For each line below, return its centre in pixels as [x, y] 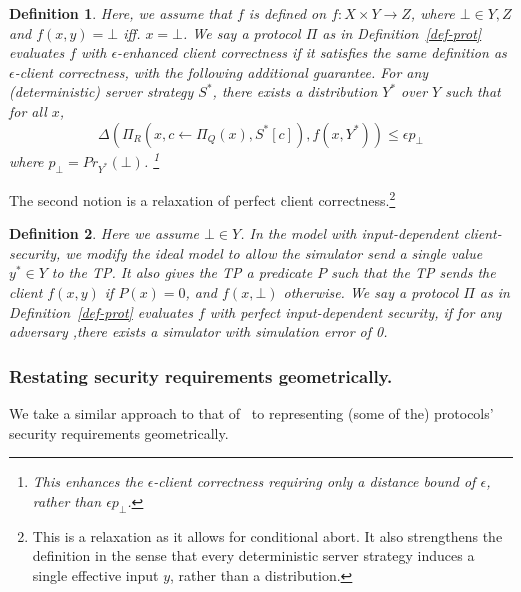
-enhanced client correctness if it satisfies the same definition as [312, 52]
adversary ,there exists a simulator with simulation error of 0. [198, 331]
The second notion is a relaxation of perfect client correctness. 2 [202, 198]
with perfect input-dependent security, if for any [355, 311]
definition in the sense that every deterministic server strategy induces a [253, 555]
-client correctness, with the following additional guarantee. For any [221, 71]
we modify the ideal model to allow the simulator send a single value [274, 252]
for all [28, 110]
